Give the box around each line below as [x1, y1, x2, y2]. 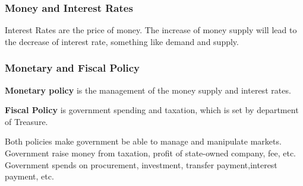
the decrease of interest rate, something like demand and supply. [5, 35, 239, 47]
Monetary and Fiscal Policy [5, 60, 140, 75]
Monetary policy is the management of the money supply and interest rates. [5, 84, 291, 96]
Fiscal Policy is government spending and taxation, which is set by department [5, 104, 299, 116]
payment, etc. [5, 170, 54, 182]
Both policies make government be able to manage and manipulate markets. [5, 135, 282, 147]
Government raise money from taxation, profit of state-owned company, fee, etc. [5, 147, 296, 159]
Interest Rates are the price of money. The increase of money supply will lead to [5, 24, 297, 36]
